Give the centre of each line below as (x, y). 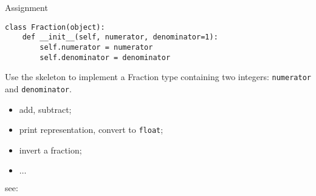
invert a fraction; (50, 150)
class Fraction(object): (55, 27)
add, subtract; (45, 109)
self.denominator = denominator (105, 57)
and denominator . (38, 88)
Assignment (26, 7)
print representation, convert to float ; (91, 130)
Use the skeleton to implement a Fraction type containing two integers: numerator (158, 77)
